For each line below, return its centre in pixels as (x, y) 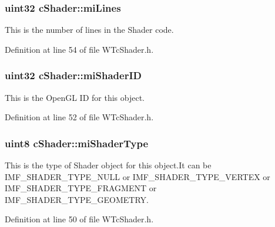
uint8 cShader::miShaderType (77, 143)
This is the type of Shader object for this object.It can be (108, 165)
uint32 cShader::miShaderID (73, 75)
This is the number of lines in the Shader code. (89, 30)
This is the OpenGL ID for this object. (75, 97)
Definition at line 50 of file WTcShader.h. (79, 219)
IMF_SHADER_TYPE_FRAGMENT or (81, 188)
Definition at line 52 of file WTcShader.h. (79, 117)
